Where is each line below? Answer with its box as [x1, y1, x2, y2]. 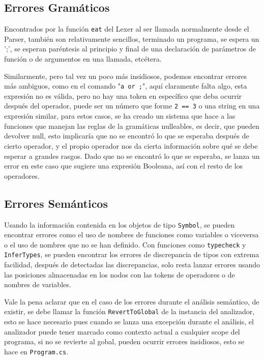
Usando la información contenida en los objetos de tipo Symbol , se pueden [4, 219, 235, 230]
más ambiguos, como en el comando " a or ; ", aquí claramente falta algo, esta [4, 80, 247, 91]
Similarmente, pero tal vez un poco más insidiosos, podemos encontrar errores [4, 70, 247, 81]
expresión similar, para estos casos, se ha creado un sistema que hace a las [4, 110, 236, 121]
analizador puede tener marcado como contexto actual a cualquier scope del [4, 326, 240, 337]
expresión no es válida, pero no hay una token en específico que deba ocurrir [4, 90, 242, 101]
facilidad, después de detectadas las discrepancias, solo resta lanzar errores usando [4, 259, 260, 270]
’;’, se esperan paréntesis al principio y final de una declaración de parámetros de [4, 43, 256, 54]
